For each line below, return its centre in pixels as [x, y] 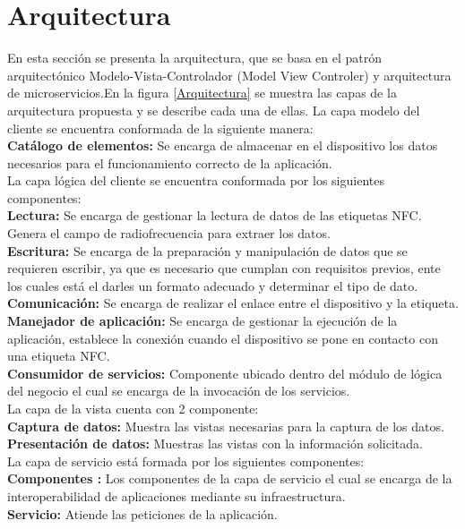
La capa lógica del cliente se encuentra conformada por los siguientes [196, 180]
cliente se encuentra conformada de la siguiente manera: [160, 128]
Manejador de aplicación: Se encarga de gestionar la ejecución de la [202, 321]
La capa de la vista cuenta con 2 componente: [133, 408]
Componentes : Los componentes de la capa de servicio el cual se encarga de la [230, 478]
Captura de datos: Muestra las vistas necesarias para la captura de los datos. [226, 426]
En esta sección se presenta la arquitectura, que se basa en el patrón [195, 58]
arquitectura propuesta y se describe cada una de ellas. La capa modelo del [214, 110]
